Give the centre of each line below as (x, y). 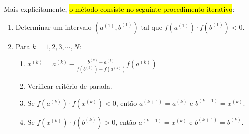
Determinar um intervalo (54, 27)
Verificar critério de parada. (70, 86)
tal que (152, 27)
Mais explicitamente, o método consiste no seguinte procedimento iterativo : (119, 9)
